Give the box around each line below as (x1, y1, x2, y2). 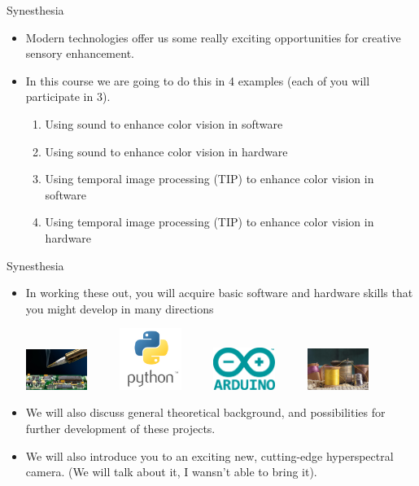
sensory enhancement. (25, 45, 134, 62)
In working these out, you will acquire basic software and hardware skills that (25, 284, 413, 301)
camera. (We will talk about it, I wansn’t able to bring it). (25, 463, 317, 480)
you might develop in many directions (25, 300, 214, 317)
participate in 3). (25, 88, 111, 105)
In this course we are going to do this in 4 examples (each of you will (25, 72, 370, 89)
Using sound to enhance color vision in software (45, 115, 283, 132)
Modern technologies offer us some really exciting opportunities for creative (25, 28, 401, 46)
